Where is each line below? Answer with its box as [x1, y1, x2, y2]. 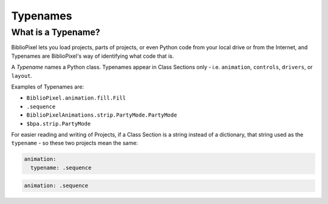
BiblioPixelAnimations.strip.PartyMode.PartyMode [26, 112, 177, 118]
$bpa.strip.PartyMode [26, 120, 91, 127]
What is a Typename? [11, 27, 100, 38]
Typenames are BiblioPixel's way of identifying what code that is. [11, 52, 174, 59]
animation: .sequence [24, 182, 89, 189]
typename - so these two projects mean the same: [11, 140, 138, 147]
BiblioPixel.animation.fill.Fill [26, 95, 126, 101]
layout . [11, 72, 33, 79]
